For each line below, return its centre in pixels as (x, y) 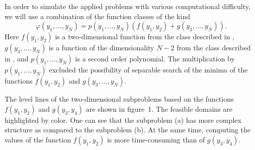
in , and (17, 59)
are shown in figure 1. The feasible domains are (159, 108)
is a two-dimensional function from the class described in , (145, 36)
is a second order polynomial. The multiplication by (155, 59)
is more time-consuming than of (156, 139)
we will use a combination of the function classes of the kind (97, 16)
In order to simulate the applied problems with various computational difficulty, (127, 6)
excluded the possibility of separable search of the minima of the (148, 70)
